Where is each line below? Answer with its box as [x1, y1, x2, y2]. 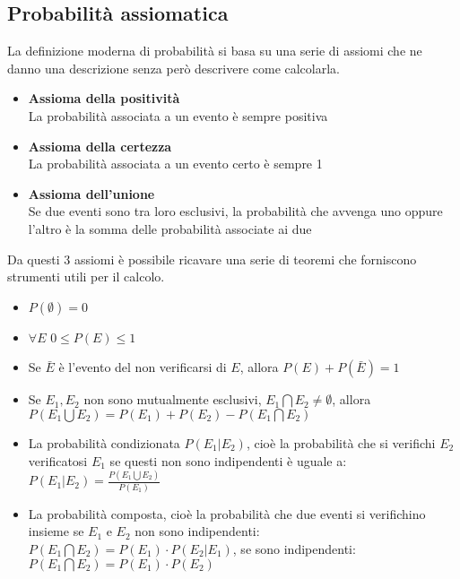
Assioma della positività [28, 89, 180, 108]
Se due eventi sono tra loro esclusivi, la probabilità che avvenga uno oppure [28, 202, 443, 220]
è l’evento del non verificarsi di [58, 358, 227, 376]
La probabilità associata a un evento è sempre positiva [28, 106, 328, 125]
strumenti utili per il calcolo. [7, 267, 165, 286]
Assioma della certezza [28, 136, 172, 155]
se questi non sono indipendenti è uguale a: [109, 451, 347, 470]
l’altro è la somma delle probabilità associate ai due [28, 219, 312, 238]
